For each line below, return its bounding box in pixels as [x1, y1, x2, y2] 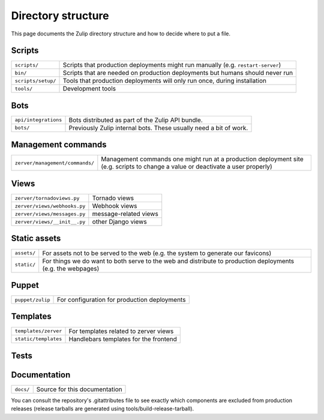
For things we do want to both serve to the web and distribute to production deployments [42, 257, 295, 265]
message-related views [92, 210, 158, 218]
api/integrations [14, 117, 62, 123]
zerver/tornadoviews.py [14, 195, 80, 201]
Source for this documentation [36, 385, 122, 394]
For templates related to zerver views [68, 327, 174, 335]
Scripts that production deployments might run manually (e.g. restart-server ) [62, 61, 281, 69]
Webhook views [92, 202, 137, 210]
